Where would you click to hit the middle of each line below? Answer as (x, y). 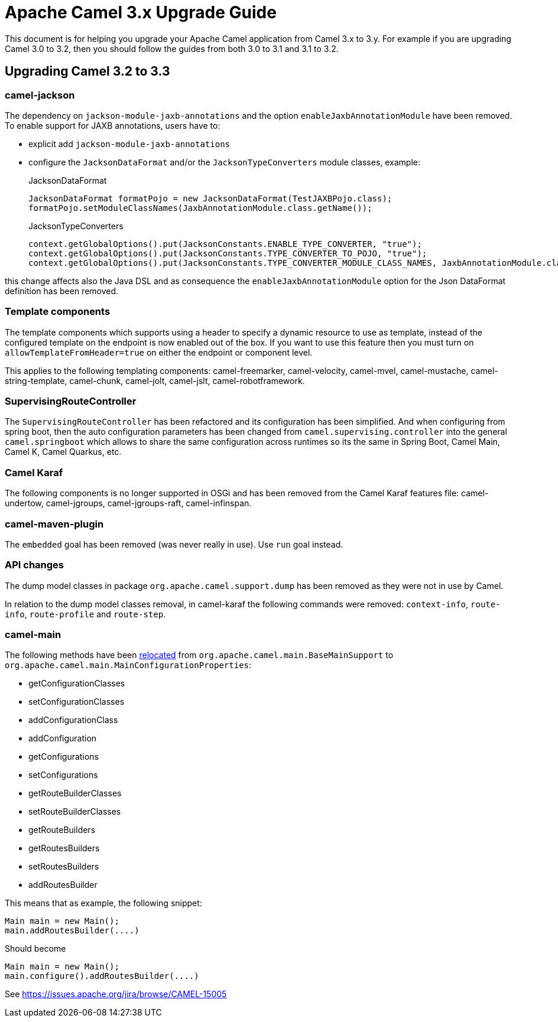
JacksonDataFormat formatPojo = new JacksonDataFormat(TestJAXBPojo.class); (210, 198)
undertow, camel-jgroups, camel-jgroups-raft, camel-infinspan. (128, 503)
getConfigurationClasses (77, 683)
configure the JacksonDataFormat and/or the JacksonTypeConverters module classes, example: (225, 162)
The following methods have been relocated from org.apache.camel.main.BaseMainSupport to (199, 655)
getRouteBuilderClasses (75, 793)
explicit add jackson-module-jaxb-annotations (129, 144)
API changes (35, 565)
